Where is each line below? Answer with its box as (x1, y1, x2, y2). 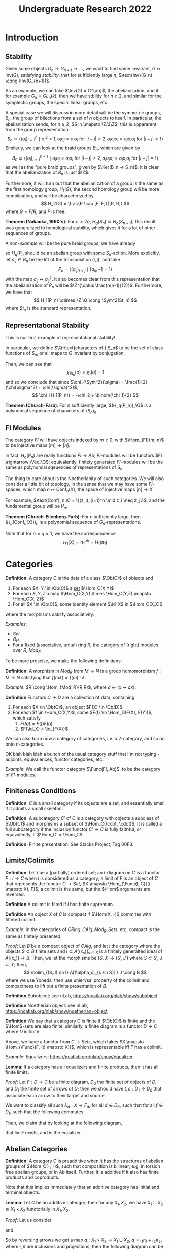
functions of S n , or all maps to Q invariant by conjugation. (5, 350, 125, 357)
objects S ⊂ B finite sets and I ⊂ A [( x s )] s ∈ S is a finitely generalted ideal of (5, 948, 163, 955)
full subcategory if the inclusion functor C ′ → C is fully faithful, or (5, 826, 141, 832)
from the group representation (5, 127, 69, 133)
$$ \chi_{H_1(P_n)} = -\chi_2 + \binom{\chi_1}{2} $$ (32, 392, 139, 398)
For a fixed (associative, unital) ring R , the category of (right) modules (12, 642, 159, 648)
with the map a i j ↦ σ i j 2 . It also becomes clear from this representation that (5, 275, 160, 283)
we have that (5, 289, 32, 296)
